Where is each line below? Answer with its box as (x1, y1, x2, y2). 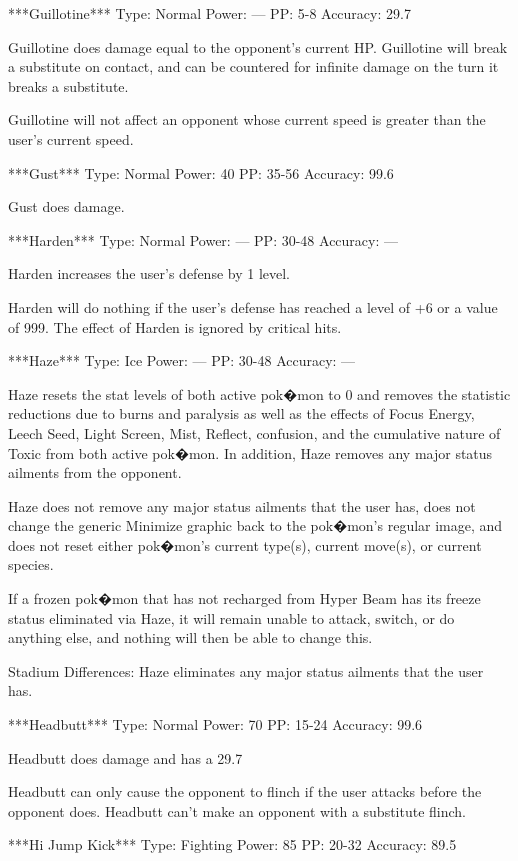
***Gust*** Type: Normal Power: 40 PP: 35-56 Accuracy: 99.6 (8, 162, 394, 183)
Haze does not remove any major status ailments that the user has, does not (8, 495, 476, 516)
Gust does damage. (8, 196, 125, 217)
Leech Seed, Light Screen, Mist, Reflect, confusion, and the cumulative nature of (8, 422, 501, 443)
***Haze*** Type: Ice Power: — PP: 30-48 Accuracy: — (8, 350, 356, 371)
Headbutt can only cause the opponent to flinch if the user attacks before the (8, 781, 482, 802)
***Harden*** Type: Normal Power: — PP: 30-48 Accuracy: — (8, 229, 398, 250)
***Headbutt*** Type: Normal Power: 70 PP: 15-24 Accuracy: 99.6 (8, 714, 423, 735)
